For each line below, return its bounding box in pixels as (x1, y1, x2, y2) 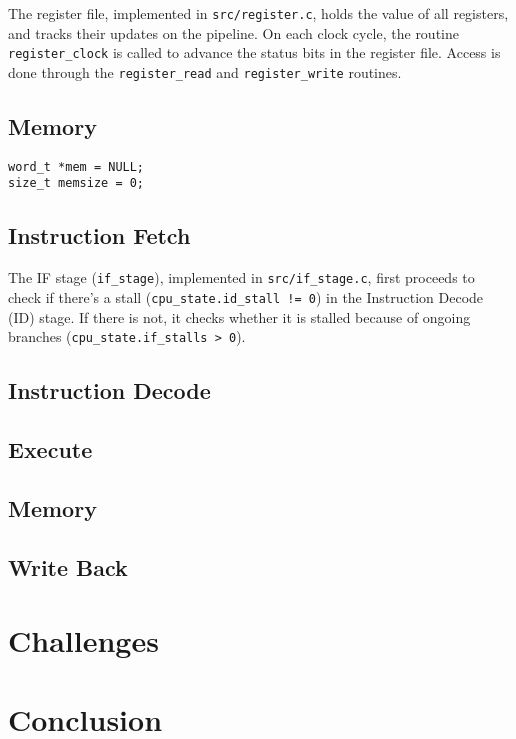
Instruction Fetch (8, 220, 191, 251)
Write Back (8, 551, 128, 582)
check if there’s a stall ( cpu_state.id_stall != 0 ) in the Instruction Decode (8, 286, 484, 307)
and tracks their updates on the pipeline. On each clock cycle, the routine (8, 22, 459, 43)
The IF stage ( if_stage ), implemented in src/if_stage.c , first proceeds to (8, 267, 475, 288)
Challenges (8, 620, 159, 661)
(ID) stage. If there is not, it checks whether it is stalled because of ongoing (8, 306, 471, 327)
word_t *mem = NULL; (8, 159, 145, 174)
